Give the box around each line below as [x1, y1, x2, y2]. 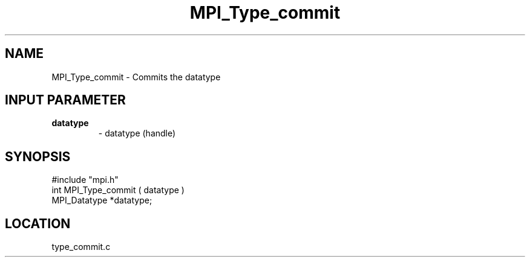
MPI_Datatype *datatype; [51, 195, 152, 206]
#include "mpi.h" [51, 174, 119, 185]
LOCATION [5, 216, 71, 231]
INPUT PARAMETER [5, 92, 126, 108]
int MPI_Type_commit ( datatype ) [51, 185, 185, 196]
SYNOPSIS [5, 149, 71, 164]
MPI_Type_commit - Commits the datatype [51, 71, 221, 82]
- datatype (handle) [98, 128, 176, 139]
